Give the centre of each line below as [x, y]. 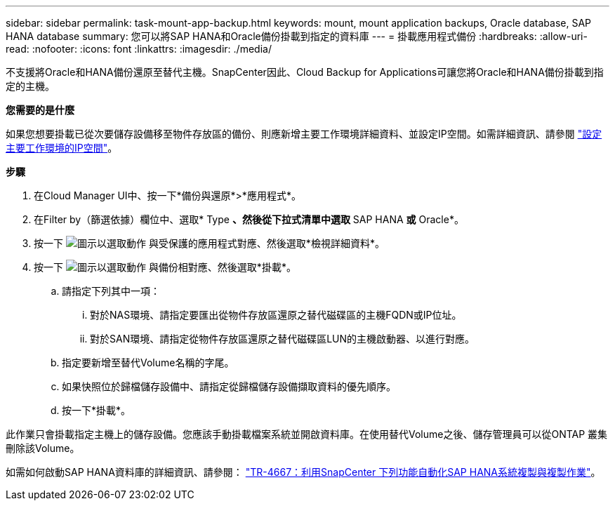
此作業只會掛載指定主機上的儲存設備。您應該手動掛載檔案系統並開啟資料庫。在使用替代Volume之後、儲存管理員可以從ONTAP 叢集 [307, 434]
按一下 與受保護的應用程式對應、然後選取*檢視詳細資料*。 [209, 243]
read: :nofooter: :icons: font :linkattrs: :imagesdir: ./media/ [139, 49]
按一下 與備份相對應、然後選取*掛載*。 [165, 267]
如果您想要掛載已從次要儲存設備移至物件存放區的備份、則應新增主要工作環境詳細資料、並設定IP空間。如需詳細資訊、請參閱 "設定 [304, 134]
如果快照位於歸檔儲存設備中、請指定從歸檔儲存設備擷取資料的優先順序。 [229, 386]
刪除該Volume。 [43, 448]
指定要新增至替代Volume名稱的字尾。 [148, 362]
